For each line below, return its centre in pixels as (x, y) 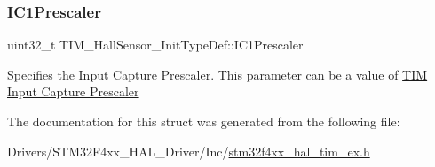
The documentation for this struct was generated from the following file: (204, 121)
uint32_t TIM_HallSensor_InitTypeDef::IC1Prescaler (155, 45)
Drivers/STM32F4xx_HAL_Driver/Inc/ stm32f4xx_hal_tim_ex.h (189, 151)
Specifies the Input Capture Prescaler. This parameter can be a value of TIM (217, 74)
